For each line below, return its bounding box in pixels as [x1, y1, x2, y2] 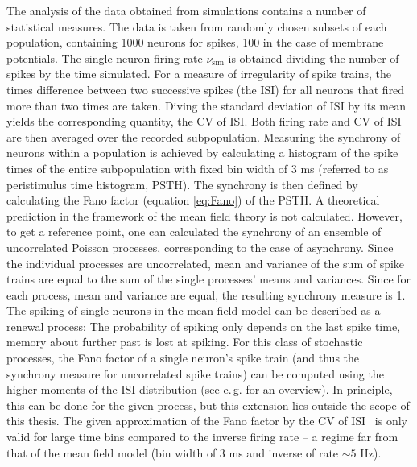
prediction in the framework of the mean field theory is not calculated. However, [6, 207, 403, 224]
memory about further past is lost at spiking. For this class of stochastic [6, 333, 363, 350]
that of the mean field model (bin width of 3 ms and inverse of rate [6, 444, 339, 461]
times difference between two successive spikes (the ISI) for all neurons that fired [6, 81, 405, 97]
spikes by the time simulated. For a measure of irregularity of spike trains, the [6, 65, 392, 82]
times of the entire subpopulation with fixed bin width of [6, 159, 288, 176]
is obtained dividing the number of [228, 49, 399, 66]
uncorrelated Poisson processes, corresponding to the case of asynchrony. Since [6, 238, 394, 255]
